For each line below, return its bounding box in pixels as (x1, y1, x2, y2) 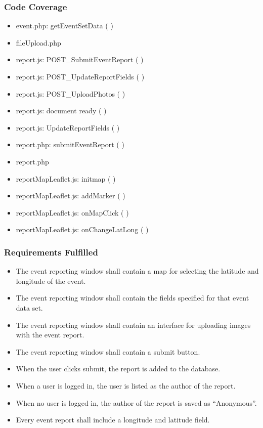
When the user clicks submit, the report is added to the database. (16, 363, 221, 374)
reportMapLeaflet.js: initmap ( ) (16, 173, 116, 184)
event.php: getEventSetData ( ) (16, 20, 113, 31)
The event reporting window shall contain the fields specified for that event (16, 292, 249, 303)
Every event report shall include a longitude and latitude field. (16, 414, 210, 425)
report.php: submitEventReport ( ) (16, 139, 124, 150)
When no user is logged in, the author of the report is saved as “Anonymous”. (16, 397, 257, 408)
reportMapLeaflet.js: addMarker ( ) (16, 190, 125, 201)
